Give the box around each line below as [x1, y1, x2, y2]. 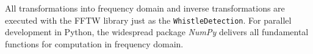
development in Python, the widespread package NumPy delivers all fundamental [5, 25, 309, 38]
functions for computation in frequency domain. [5, 37, 184, 50]
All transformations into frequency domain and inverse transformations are [5, 2, 285, 14]
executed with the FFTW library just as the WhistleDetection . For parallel [5, 13, 292, 26]
